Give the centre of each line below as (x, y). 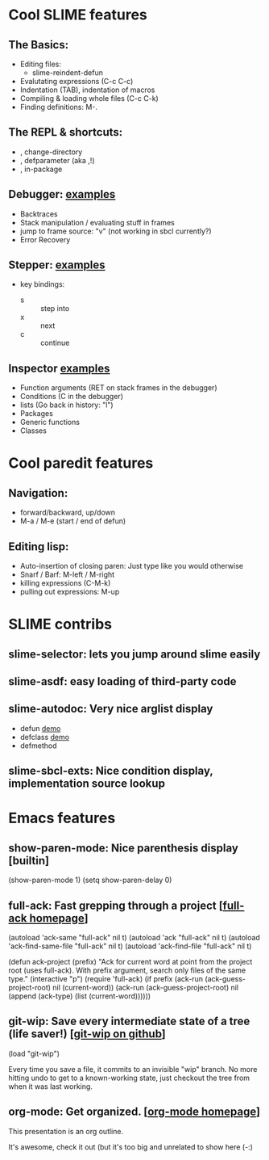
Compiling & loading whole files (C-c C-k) (89, 98)
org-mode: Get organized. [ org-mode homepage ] (134, 1112)
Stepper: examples (57, 265)
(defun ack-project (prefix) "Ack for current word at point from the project (130, 962)
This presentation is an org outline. (66, 1131)
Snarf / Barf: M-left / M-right (67, 574)
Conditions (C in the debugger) (71, 397)
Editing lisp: (39, 546)
